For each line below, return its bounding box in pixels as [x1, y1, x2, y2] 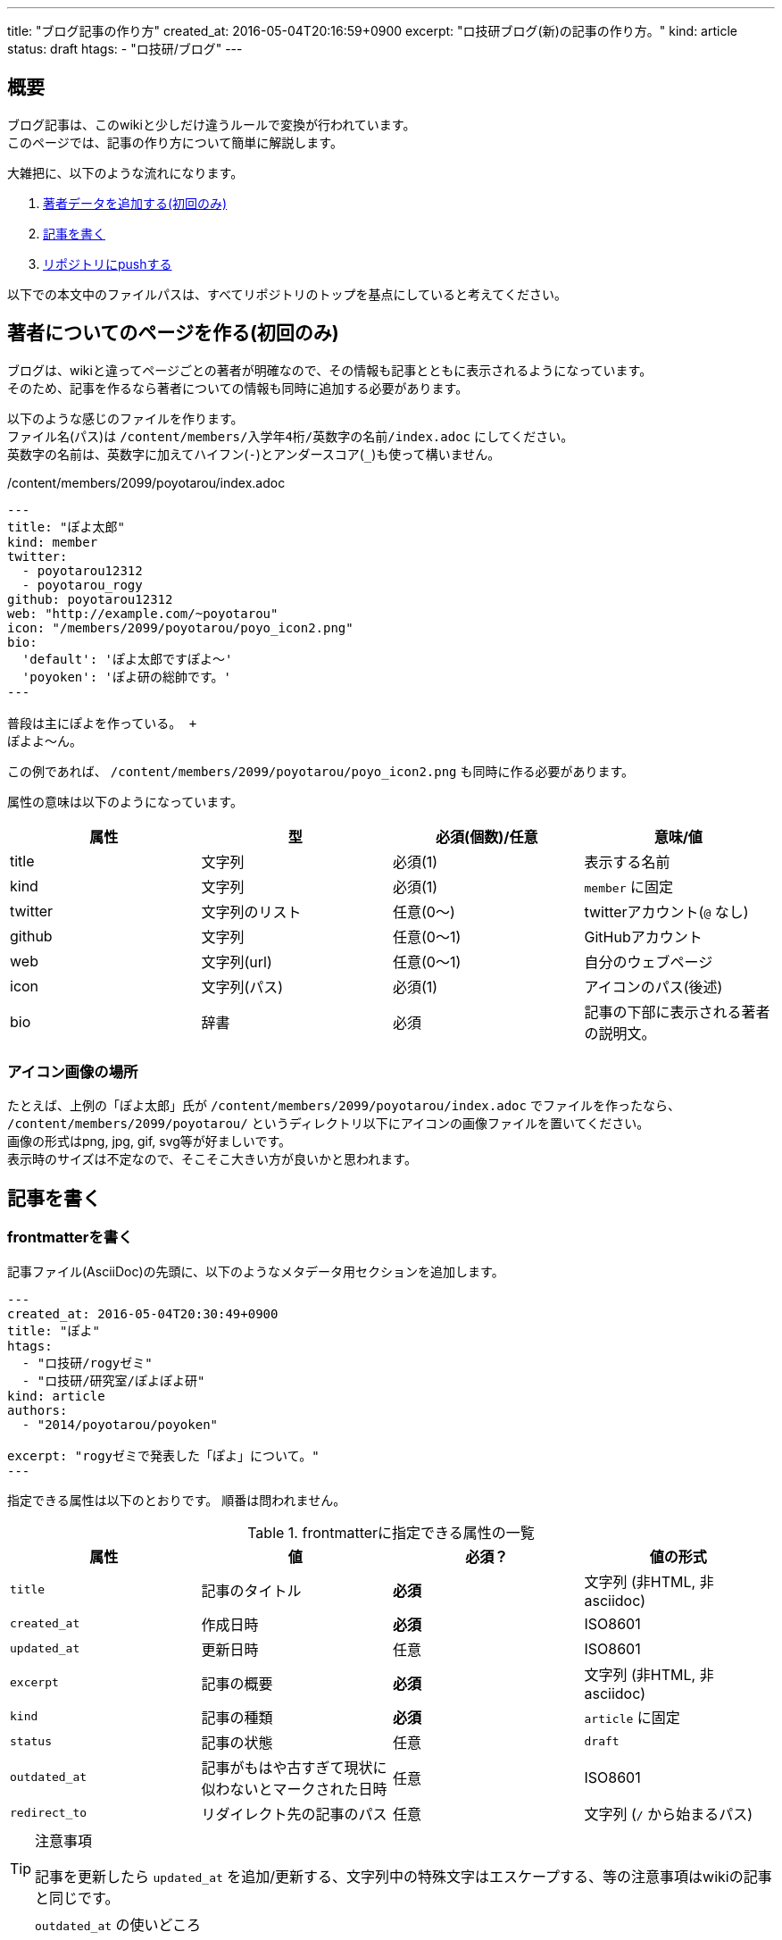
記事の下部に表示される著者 [584, 1002, 770, 1021]
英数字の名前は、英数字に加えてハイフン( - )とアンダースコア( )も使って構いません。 [7, 446, 501, 462]
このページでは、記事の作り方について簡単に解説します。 [7, 134, 343, 150]
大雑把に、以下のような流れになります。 [7, 164, 244, 180]
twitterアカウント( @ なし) [584, 902, 749, 921]
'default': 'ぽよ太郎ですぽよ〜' [21, 651, 233, 666]
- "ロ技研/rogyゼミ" [21, 1355, 153, 1370]
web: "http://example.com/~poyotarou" [7, 606, 279, 621]
